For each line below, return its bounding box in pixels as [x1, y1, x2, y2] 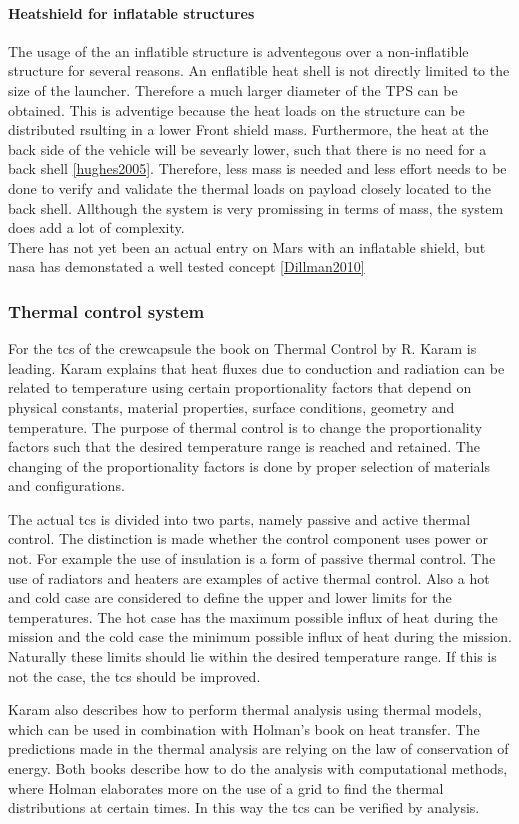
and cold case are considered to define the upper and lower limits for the [8, 587, 452, 608]
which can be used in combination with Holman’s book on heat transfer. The [8, 718, 480, 739]
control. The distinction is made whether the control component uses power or [8, 528, 488, 549]
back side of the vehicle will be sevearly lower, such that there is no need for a [8, 138, 487, 159]
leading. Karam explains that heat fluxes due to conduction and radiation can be [8, 357, 505, 378]
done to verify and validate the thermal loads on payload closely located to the [8, 177, 491, 198]
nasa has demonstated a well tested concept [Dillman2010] [8, 256, 365, 277]
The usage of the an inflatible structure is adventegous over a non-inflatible [8, 40, 469, 61]
